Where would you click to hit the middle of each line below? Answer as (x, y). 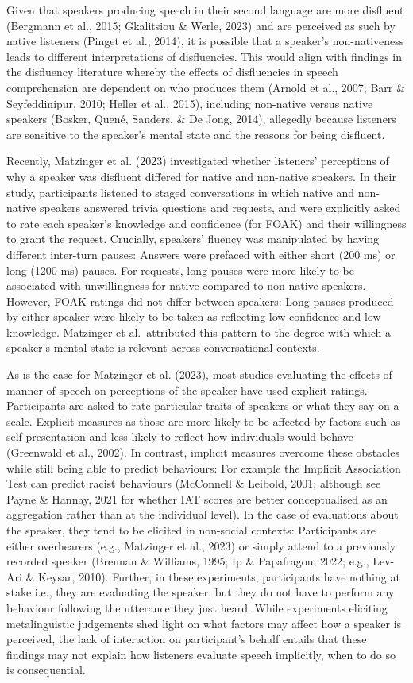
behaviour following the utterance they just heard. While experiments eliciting (197, 607)
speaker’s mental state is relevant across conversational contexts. (163, 347)
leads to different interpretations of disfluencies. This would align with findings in (205, 56)
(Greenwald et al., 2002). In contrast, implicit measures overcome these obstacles (203, 452)
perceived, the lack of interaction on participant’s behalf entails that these (187, 639)
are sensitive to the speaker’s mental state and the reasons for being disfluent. (196, 134)
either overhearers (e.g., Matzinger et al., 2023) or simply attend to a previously (201, 545)
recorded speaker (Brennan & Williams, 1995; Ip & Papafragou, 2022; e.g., (188, 561)
